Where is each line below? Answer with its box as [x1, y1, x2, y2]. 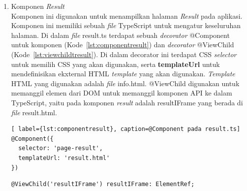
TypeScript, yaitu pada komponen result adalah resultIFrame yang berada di [11, 97, 243, 107]
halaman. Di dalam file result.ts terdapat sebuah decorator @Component [11, 30, 230, 40]
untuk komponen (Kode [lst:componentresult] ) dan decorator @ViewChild [11, 39, 234, 50]
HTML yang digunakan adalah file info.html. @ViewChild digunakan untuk [11, 78, 240, 88]
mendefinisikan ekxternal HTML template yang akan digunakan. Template [11, 68, 235, 79]
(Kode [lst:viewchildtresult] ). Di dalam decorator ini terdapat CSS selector [11, 49, 237, 59]
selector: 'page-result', [18, 145, 103, 152]
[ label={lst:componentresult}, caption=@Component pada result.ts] [11, 126, 241, 133]
